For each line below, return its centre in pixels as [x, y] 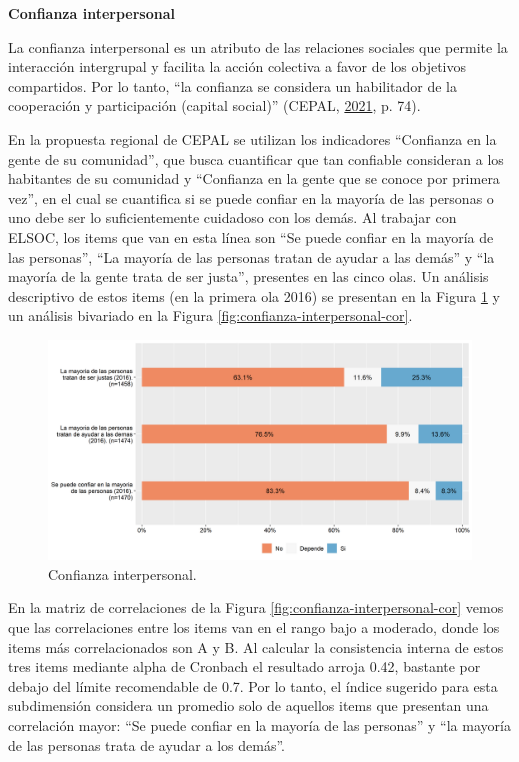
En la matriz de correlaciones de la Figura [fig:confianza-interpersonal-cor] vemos [256, 607]
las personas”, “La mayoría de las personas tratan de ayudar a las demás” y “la [251, 256]
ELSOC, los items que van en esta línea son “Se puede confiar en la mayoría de [251, 236]
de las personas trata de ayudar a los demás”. [146, 744]
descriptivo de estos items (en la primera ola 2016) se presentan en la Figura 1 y [254, 295]
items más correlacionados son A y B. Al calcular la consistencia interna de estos [256, 646]
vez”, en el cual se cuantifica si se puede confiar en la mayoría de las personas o [251, 197]
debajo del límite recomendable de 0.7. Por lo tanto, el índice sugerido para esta [253, 685]
